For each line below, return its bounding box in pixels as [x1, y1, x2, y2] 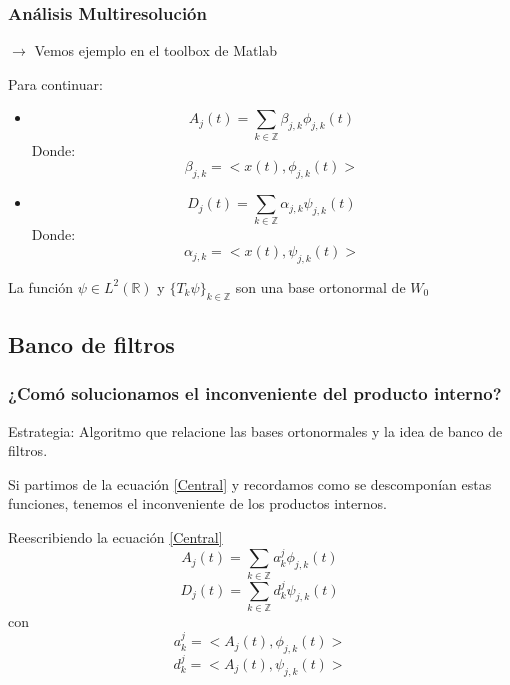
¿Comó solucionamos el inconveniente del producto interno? [8, 381, 502, 406]
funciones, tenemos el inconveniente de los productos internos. [8, 493, 387, 514]
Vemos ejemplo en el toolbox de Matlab [34, 40, 278, 61]
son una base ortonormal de [235, 276, 406, 297]
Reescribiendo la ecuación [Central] [8, 527, 223, 548]
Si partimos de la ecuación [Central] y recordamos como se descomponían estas [8, 473, 492, 494]
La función [8, 276, 74, 297]
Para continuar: [8, 73, 103, 94]
